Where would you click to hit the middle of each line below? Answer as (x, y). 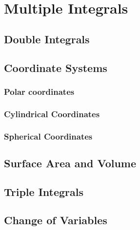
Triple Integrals (44, 191)
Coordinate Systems (56, 67)
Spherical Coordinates (48, 136)
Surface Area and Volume (70, 163)
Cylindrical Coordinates (52, 114)
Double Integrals (47, 39)
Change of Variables (56, 220)
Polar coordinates (39, 91)
